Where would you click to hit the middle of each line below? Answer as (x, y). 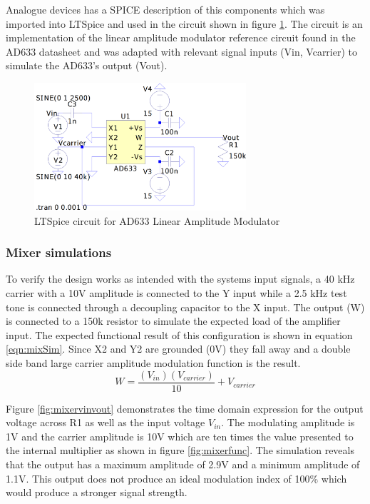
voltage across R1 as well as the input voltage (106, 422)
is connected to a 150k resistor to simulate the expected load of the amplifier (173, 321)
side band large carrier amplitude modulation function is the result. (153, 363)
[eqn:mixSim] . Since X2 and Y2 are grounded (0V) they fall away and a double (178, 349)
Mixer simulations (59, 252)
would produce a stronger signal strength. (97, 492)
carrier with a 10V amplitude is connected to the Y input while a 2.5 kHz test (176, 293)
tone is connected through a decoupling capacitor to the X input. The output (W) (185, 307)
